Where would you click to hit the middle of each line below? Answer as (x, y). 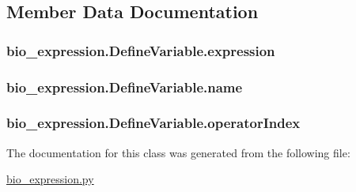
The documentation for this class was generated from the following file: (178, 152)
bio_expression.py (50, 179)
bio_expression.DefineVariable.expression (141, 50)
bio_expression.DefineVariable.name (125, 87)
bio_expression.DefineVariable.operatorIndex (153, 123)
